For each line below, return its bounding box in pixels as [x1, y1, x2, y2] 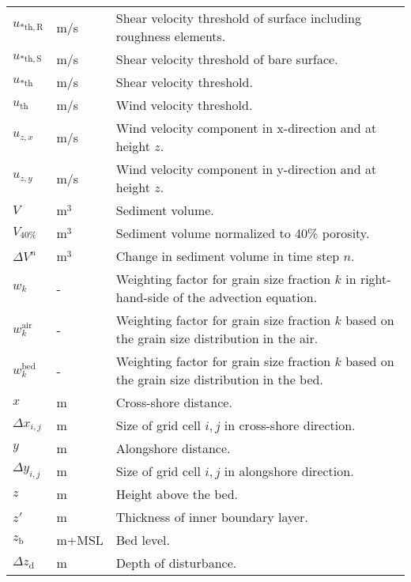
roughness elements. [115, 27, 226, 45]
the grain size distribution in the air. [115, 329, 319, 347]
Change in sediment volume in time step [115, 247, 340, 265]
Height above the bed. [115, 485, 239, 503]
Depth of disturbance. [115, 554, 237, 572]
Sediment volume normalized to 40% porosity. [115, 224, 370, 242]
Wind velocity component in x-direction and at [115, 119, 377, 137]
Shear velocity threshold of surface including [115, 9, 361, 27]
